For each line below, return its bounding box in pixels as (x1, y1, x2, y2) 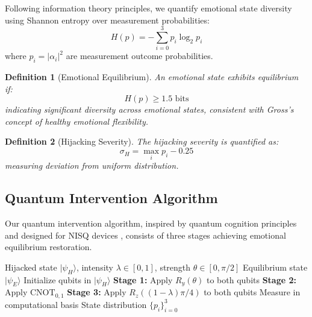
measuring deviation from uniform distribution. (5, 159, 179, 172)
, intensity (76, 260, 114, 273)
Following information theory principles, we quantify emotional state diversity (5, 2, 292, 14)
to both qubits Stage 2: (206, 273, 296, 286)
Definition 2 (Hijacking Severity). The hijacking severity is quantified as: (5, 135, 279, 148)
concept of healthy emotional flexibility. (5, 115, 149, 127)
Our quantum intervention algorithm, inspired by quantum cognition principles (5, 217, 297, 230)
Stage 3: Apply (67, 286, 126, 298)
